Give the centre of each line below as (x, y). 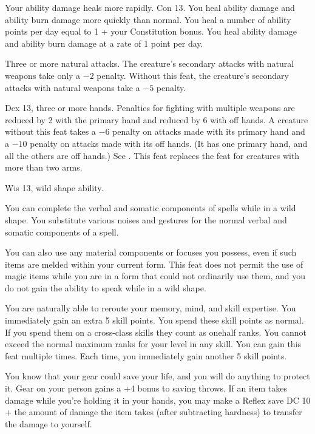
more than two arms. (44, 167)
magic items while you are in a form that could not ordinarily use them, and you (155, 276)
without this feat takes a (50, 131)
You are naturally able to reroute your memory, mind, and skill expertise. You (151, 308)
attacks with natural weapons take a (73, 87)
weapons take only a (43, 75)
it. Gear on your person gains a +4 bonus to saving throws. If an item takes (146, 388)
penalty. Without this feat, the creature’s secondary (193, 75)
